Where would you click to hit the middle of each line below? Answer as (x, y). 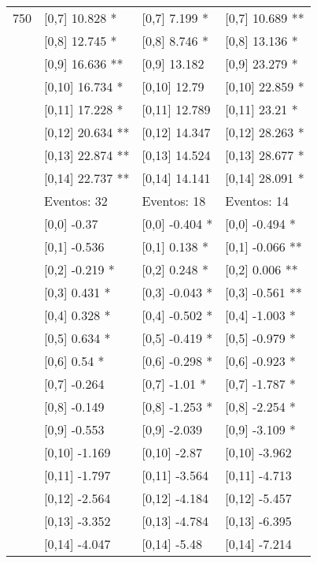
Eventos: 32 (76, 201)
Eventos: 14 (257, 201)
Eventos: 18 (174, 201)
